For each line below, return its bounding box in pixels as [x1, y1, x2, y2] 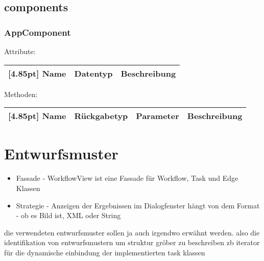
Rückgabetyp [74, 110, 128, 122]
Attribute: [4, 46, 36, 56]
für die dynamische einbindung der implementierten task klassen [4, 247, 205, 257]
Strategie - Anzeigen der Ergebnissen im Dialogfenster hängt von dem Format [16, 200, 260, 210]
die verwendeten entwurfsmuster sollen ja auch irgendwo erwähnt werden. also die [4, 227, 260, 238]
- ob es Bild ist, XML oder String [16, 210, 121, 221]
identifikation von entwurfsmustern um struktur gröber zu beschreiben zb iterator [4, 237, 260, 248]
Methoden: [4, 88, 38, 99]
